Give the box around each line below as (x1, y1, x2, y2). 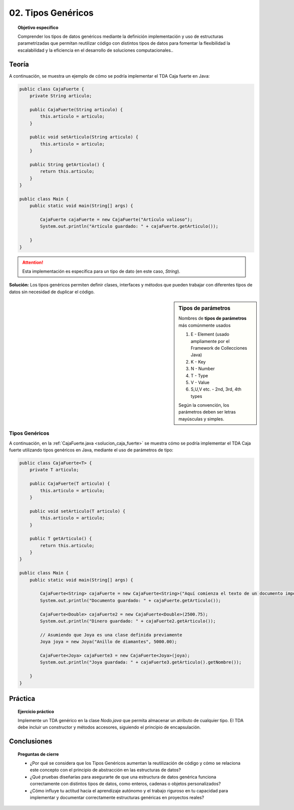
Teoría (9, 60, 29, 68)
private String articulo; (29, 93, 92, 98)
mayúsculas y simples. (178, 416, 224, 422)
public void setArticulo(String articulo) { (29, 134, 139, 140)
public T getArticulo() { (29, 536, 92, 541)
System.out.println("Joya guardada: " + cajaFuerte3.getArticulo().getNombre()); (40, 660, 242, 665)
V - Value (191, 379, 210, 385)
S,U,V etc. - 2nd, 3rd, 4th (191, 386, 242, 392)
